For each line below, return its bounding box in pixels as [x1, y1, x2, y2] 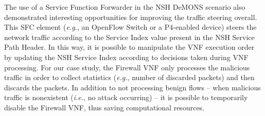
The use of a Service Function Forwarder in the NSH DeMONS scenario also [4, 2, 245, 12]
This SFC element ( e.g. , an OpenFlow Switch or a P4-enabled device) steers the [4, 22, 257, 32]
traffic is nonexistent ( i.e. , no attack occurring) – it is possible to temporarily [4, 92, 248, 103]
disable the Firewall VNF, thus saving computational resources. [4, 102, 205, 112]
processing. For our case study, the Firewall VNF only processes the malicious [4, 62, 250, 72]
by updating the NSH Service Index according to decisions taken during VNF [4, 51, 249, 62]
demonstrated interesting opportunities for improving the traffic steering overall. [4, 11, 257, 22]
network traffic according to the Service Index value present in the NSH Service [4, 31, 255, 42]
